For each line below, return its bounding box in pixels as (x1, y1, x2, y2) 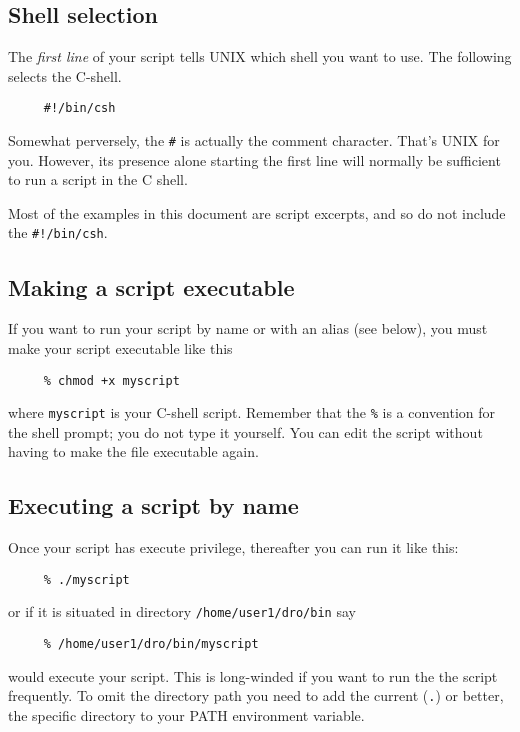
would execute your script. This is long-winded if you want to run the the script (8, 665, 498, 686)
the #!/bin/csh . (8, 222, 108, 243)
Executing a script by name (8, 490, 299, 521)
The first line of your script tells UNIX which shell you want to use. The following (8, 46, 512, 67)
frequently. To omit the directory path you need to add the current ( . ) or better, (8, 685, 504, 706)
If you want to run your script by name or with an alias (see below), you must (8, 318, 488, 339)
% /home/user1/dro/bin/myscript (43, 637, 259, 652)
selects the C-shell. (8, 65, 122, 86)
